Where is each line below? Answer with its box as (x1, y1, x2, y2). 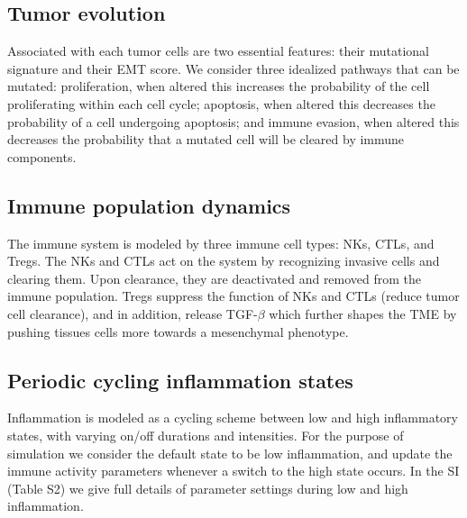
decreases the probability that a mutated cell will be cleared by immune (7, 130, 405, 149)
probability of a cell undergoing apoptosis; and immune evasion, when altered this (7, 112, 460, 131)
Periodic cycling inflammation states (7, 366, 353, 394)
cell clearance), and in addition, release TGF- (7, 304, 258, 323)
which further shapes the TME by (269, 304, 457, 323)
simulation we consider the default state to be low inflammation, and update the (7, 443, 453, 462)
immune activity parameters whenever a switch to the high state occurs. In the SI (7, 461, 460, 480)
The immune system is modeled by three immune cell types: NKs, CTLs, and (7, 233, 435, 252)
